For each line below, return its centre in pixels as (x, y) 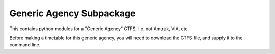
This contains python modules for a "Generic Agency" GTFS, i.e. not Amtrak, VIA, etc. (99, 29)
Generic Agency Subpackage (73, 13)
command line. (25, 45)
